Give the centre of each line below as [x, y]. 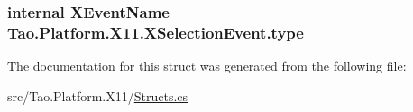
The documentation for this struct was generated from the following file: [207, 66]
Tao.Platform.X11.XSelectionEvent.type [156, 32]
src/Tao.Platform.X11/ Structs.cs [98, 95]
